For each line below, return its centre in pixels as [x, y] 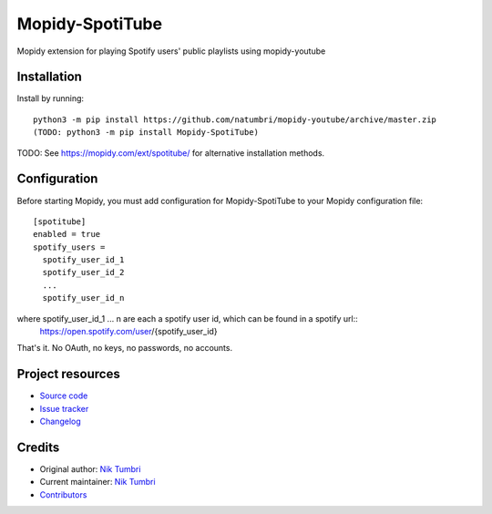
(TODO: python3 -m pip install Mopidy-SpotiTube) [146, 133]
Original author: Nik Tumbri [90, 469]
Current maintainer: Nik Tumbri [97, 482]
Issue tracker [64, 408]
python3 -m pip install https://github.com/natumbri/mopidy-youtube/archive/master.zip [235, 119]
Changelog [60, 421]
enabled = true [67, 234]
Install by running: [51, 98]
